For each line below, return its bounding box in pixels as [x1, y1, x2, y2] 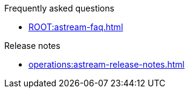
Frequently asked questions [4, 3, 114, 13]
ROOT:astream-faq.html [28, 22, 123, 32]
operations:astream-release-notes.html [28, 59, 185, 69]
